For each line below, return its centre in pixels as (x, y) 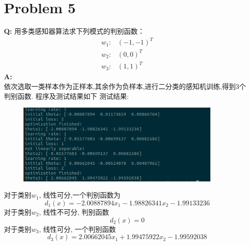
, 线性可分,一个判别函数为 (80, 195)
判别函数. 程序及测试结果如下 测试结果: (67, 96)
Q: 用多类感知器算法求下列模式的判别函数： (74, 31)
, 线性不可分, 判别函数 (74, 212)
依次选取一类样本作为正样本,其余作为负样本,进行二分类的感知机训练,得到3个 (125, 86)
